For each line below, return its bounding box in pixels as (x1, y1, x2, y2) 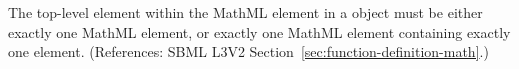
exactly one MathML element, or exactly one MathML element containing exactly (8, 21, 511, 42)
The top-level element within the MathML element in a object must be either (8, 2, 483, 22)
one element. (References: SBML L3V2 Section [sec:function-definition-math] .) (8, 41, 489, 62)
